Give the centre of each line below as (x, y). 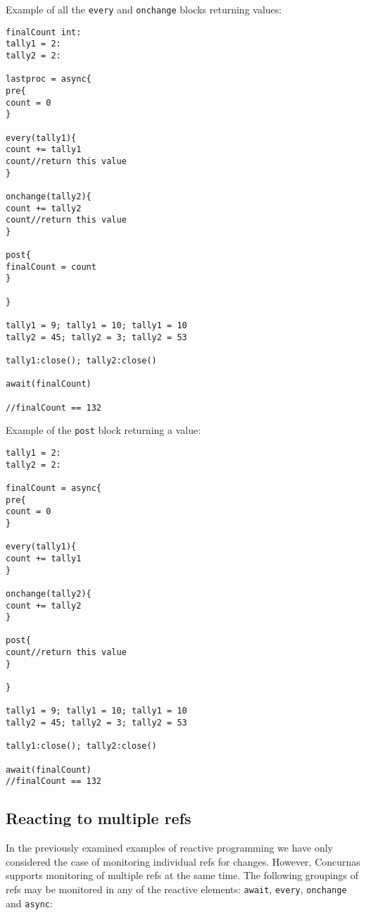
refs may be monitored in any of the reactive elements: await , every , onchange (176, 889)
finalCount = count (51, 267)
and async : (29, 903)
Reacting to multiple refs (99, 818)
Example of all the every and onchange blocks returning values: (144, 9)
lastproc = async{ (49, 79)
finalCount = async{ (54, 488)
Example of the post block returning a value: (103, 430)
